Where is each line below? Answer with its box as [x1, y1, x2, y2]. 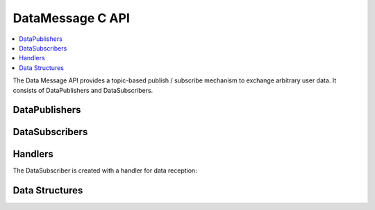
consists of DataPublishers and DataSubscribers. [12, 86, 153, 94]
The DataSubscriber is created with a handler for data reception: [12, 166, 197, 175]
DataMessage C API [12, 10, 130, 26]
